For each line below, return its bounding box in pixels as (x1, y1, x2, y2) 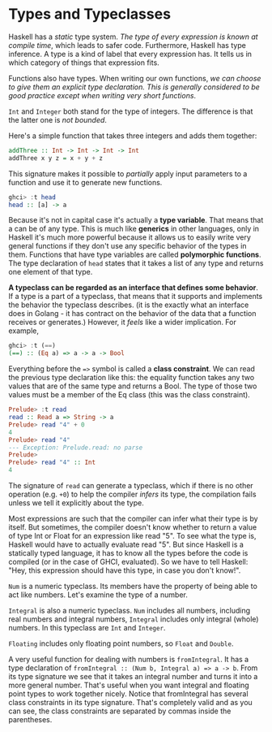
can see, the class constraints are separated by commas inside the (8, 706, 232, 716)
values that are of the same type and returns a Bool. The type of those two (8, 381, 257, 391)
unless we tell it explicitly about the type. (8, 498, 144, 508)
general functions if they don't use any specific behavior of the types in (8, 241, 247, 251)
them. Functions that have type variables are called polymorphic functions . (8, 249, 261, 260)
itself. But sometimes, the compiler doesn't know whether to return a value (8, 522, 257, 532)
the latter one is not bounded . (8, 115, 108, 124)
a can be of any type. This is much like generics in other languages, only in (8, 224, 260, 234)
